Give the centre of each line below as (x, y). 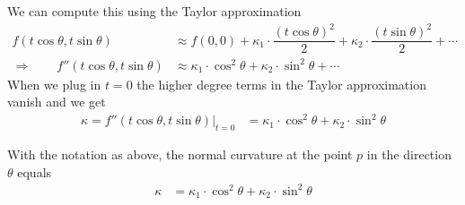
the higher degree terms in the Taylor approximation (281, 84)
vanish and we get (57, 102)
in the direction (409, 154)
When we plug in (54, 84)
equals (35, 171)
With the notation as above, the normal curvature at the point (180, 154)
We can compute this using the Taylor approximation (154, 11)
